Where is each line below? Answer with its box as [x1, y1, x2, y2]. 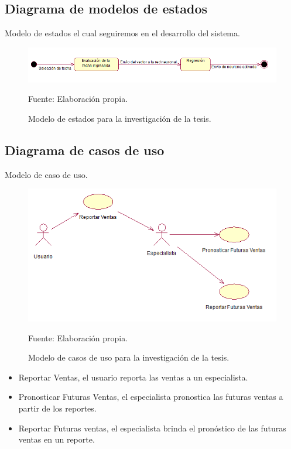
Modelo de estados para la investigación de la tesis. [28, 112, 211, 124]
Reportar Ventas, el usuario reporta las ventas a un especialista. [18, 371, 248, 383]
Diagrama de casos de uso [5, 140, 165, 159]
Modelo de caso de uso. [5, 168, 88, 180]
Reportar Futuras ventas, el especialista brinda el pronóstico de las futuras [18, 421, 286, 434]
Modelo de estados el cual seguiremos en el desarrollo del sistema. [5, 27, 240, 39]
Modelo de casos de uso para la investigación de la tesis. [28, 351, 230, 364]
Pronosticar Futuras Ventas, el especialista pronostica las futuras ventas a [18, 390, 283, 403]
